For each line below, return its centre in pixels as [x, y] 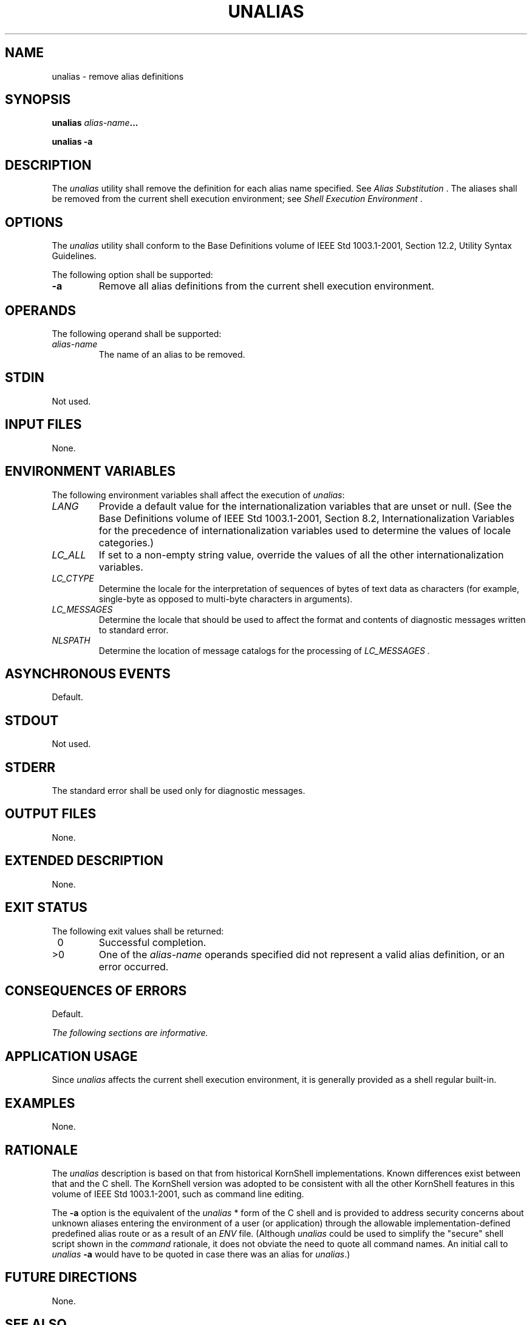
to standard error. [134, 630]
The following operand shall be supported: [137, 333]
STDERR [30, 767]
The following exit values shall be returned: [138, 931]
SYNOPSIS [38, 100]
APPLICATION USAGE [71, 1056]
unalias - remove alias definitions [118, 76]
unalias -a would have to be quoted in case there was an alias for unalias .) [201, 1254]
